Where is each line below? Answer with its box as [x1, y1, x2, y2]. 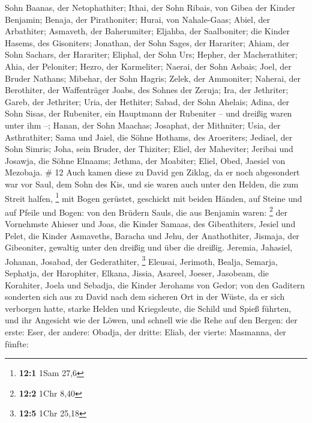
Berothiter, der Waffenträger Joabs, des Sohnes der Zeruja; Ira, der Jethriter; [5, 84, 289, 96]
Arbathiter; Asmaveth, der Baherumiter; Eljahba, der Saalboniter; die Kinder [5, 25, 290, 37]
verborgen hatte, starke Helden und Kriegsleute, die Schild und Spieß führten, [5, 302, 292, 314]
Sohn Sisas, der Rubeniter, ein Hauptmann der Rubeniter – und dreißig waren [5, 107, 292, 120]
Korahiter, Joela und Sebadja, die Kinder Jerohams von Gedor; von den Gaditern [5, 278, 305, 291]
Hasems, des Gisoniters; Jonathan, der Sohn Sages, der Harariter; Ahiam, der [5, 36, 290, 49]
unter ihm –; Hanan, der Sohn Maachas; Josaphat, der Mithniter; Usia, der [5, 118, 281, 131]
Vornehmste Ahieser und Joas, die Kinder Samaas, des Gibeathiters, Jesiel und [5, 218, 296, 230]
